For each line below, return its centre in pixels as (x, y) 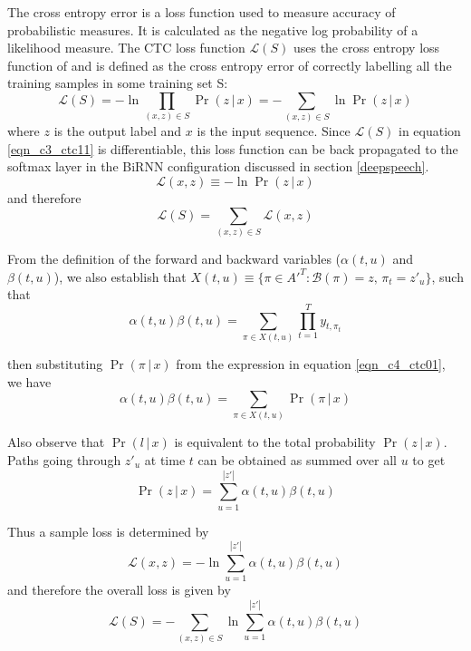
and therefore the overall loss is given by (119, 590)
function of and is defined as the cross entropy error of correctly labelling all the (230, 65)
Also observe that (56, 442)
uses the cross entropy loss (366, 48)
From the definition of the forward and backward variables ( (174, 258)
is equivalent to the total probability (275, 442)
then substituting (55, 363)
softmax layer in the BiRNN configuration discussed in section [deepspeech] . (218, 166)
